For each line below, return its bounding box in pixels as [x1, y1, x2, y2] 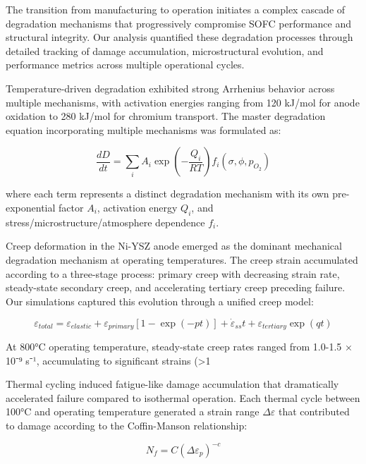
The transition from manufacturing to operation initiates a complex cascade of [6, 2, 346, 16]
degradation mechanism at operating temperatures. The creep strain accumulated [6, 252, 358, 267]
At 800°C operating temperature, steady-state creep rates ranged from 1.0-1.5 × [6, 338, 353, 353]
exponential [6, 200, 56, 214]
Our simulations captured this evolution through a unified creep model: [6, 293, 314, 308]
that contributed [278, 404, 350, 419]
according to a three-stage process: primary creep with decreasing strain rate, [6, 266, 340, 281]
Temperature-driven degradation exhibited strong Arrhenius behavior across [6, 80, 335, 95]
